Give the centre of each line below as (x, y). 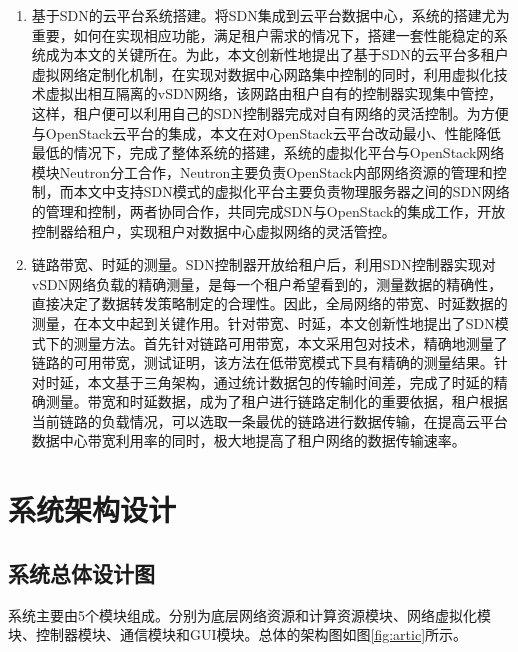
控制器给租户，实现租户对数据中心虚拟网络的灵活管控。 (213, 230)
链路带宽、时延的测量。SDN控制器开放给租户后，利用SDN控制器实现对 (263, 264)
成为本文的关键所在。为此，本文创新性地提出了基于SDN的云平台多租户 (277, 54)
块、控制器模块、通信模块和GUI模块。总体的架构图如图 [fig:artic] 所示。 (238, 634)
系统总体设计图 (81, 572)
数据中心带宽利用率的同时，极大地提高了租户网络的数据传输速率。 (248, 440)
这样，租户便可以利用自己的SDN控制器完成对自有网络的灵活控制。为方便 (270, 112)
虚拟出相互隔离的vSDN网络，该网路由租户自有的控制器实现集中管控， (274, 93)
